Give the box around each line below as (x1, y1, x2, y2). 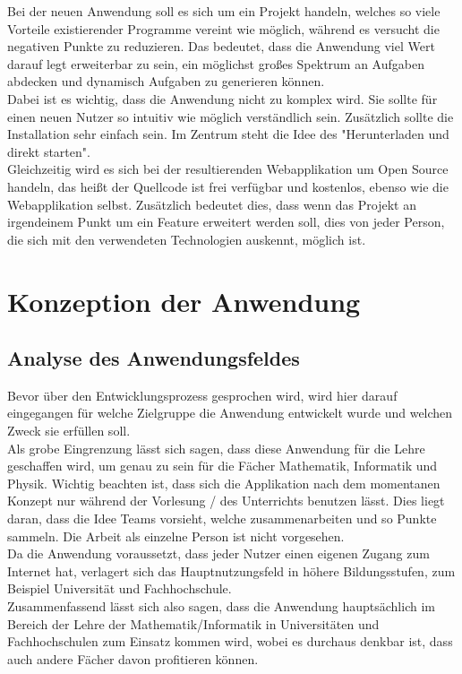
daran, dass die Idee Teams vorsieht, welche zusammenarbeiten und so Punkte (7, 509, 437, 528)
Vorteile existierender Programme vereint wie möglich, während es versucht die (7, 19, 440, 38)
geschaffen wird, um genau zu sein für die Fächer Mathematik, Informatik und (7, 456, 438, 475)
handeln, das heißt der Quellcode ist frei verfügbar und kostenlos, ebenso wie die (7, 177, 449, 195)
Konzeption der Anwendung (7, 282, 361, 319)
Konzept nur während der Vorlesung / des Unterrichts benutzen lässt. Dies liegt (7, 491, 445, 510)
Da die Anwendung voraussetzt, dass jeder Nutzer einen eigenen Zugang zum (7, 544, 430, 563)
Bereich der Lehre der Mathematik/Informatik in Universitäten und (7, 614, 380, 633)
